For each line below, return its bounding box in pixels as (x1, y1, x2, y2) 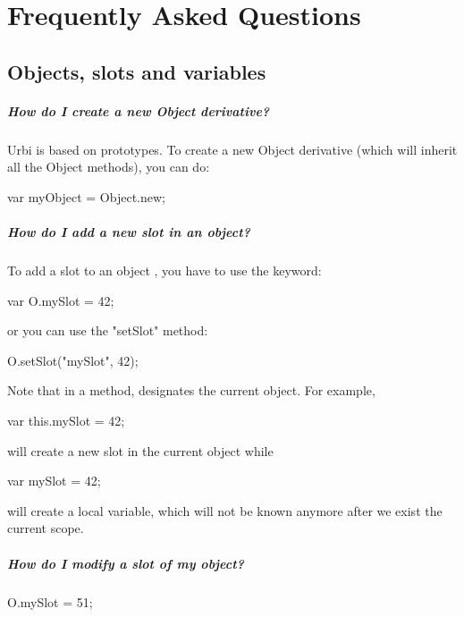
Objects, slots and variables (7, 57, 266, 85)
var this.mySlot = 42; (7, 411, 125, 430)
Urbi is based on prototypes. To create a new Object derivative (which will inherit (7, 139, 458, 158)
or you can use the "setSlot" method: (7, 321, 208, 340)
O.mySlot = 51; (7, 592, 93, 611)
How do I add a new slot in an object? (7, 223, 250, 241)
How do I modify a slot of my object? (7, 554, 244, 572)
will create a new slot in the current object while (7, 441, 274, 460)
